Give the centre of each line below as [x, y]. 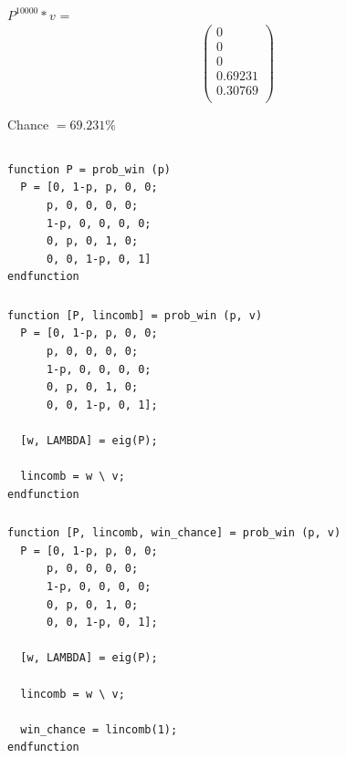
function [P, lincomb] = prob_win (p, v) [135, 315]
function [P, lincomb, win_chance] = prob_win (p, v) [174, 533]
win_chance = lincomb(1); [99, 729]
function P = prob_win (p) [89, 169]
